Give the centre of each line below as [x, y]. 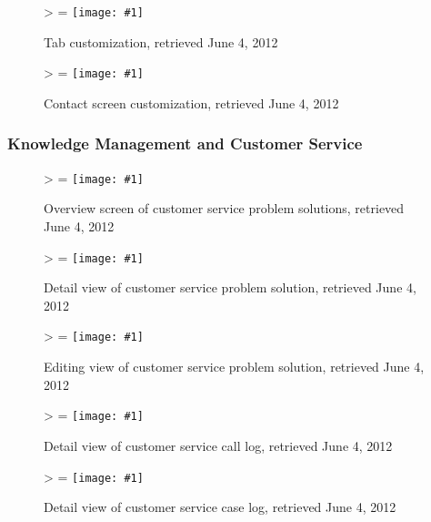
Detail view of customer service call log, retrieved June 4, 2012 [218, 445]
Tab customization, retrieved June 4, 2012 [161, 41]
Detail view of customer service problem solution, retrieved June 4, [230, 287]
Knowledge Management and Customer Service [185, 143]
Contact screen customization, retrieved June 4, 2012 [191, 102]
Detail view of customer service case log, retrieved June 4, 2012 [220, 507]
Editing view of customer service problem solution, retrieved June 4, [234, 367]
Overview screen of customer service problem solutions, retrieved [224, 208]
